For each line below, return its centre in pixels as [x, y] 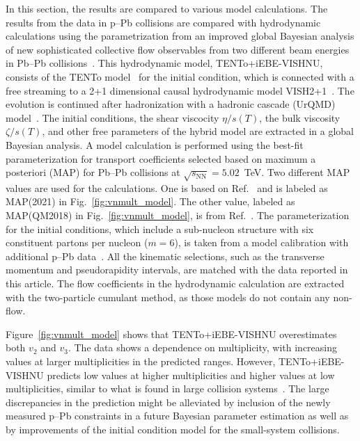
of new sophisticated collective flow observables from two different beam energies [178, 49]
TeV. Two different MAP [297, 172]
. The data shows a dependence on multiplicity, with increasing [203, 347]
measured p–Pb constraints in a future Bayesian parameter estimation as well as [177, 416]
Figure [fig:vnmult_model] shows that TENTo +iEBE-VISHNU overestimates [171, 334]
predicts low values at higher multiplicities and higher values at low [191, 375]
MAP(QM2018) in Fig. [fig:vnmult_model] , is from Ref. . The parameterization [178, 215]
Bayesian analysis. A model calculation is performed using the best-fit [155, 144]
